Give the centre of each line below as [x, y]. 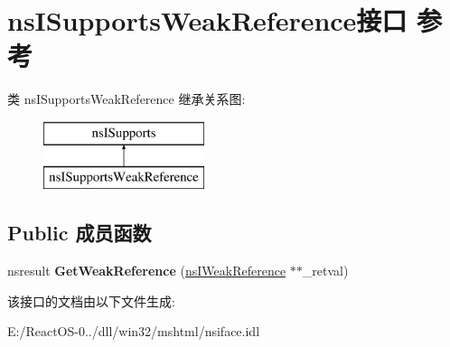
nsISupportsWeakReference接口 [207, 20]
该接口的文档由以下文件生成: [91, 300]
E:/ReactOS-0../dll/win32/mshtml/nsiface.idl [134, 331]
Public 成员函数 [80, 233]
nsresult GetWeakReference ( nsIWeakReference [147, 271]
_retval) [325, 271]
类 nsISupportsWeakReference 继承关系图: [127, 99]
